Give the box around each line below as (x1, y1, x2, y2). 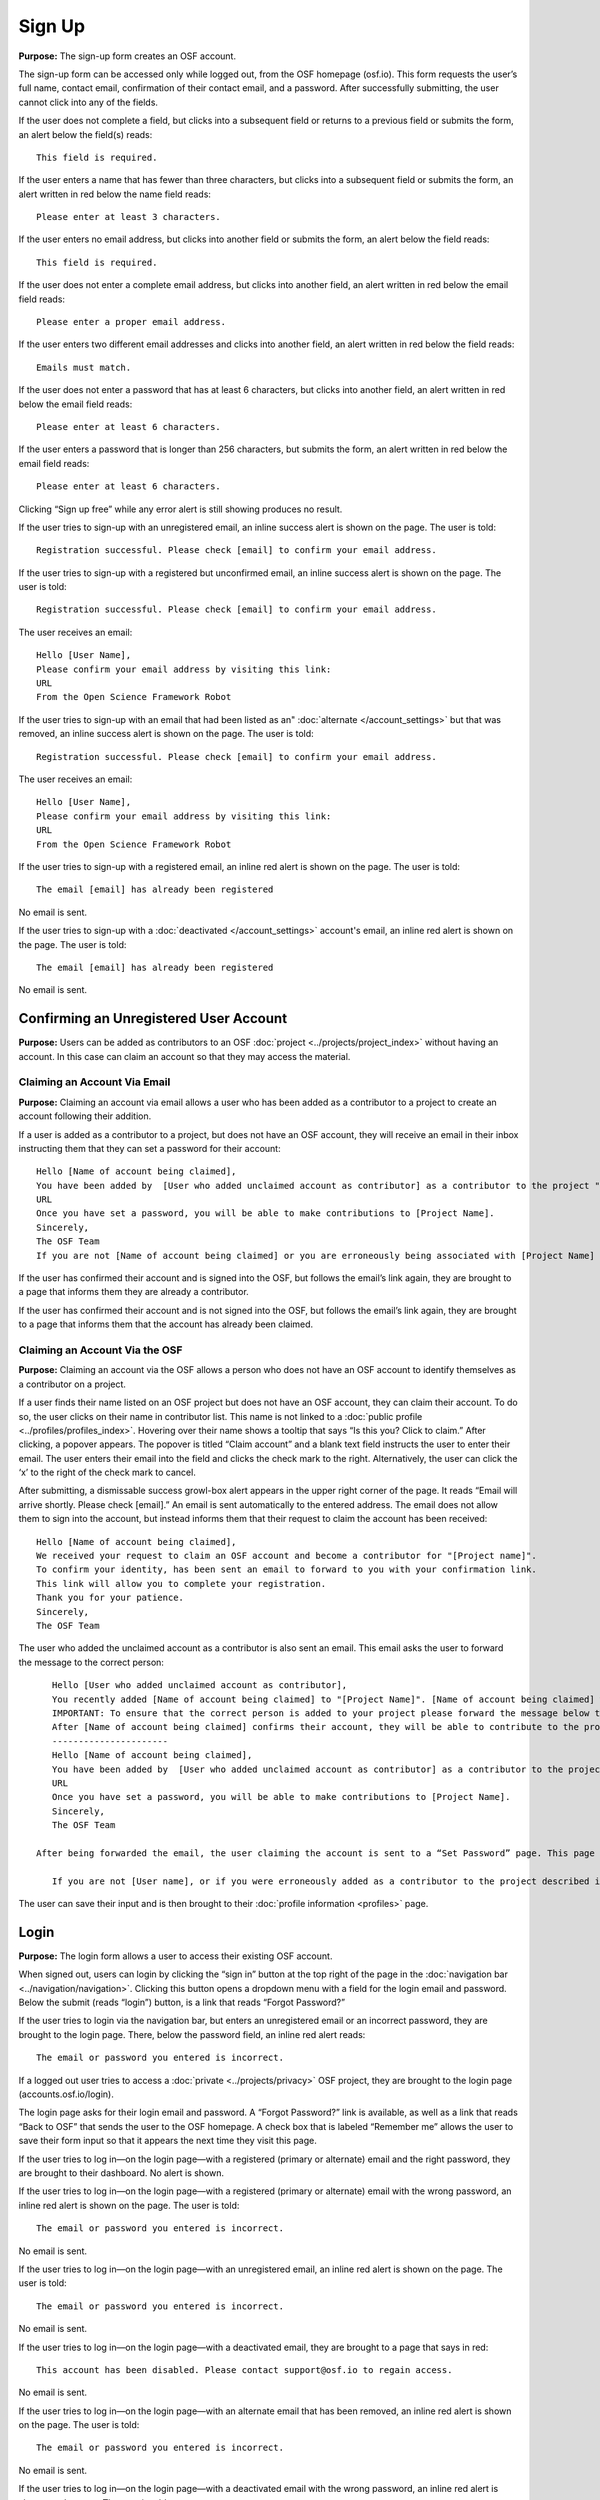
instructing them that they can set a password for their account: (18, 1142, 281, 1154)
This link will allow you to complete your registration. (36, 1578, 327, 1589)
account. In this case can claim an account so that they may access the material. (18, 1050, 351, 1062)
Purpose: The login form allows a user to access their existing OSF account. (18, 1950, 333, 1962)
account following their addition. (18, 1110, 152, 1122)
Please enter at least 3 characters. (36, 211, 222, 223)
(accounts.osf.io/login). (18, 2088, 114, 2100)
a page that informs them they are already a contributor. (18, 1286, 249, 1298)
